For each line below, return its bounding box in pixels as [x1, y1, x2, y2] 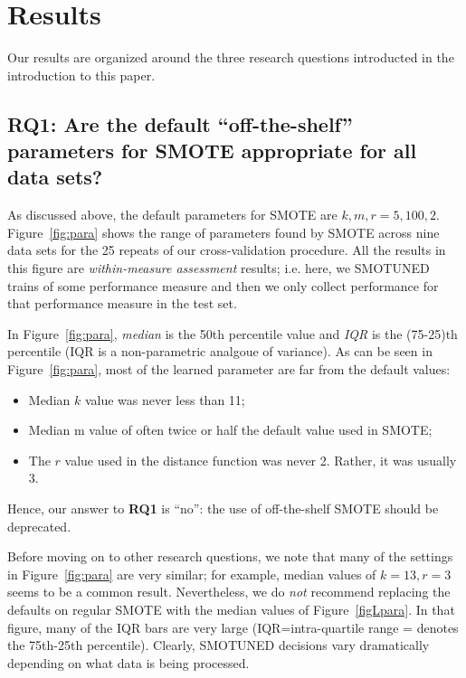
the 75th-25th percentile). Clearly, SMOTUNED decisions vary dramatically [7, 636, 430, 654]
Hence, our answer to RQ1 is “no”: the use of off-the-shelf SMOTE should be [7, 499, 439, 518]
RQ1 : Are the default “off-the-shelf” [7, 109, 353, 137]
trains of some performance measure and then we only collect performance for [7, 276, 439, 295]
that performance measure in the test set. [7, 294, 237, 313]
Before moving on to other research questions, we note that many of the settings [7, 547, 453, 566]
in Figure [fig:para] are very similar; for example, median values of [7, 564, 376, 583]
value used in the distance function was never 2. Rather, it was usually [64, 450, 457, 469]
